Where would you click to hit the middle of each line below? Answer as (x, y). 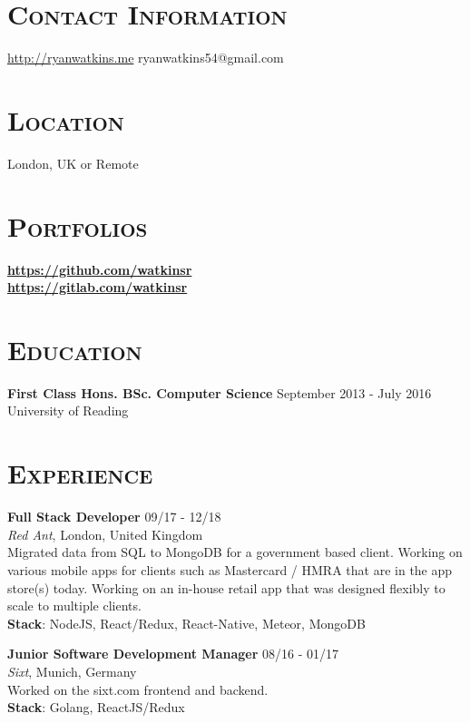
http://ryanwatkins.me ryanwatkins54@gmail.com (146, 58)
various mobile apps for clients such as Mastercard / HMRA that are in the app (230, 569)
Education (75, 349)
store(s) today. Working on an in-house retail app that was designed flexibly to (226, 587)
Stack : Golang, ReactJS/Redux (96, 707)
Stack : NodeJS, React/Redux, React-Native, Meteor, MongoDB (186, 623)
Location (66, 119)
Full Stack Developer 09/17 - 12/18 (114, 517)
